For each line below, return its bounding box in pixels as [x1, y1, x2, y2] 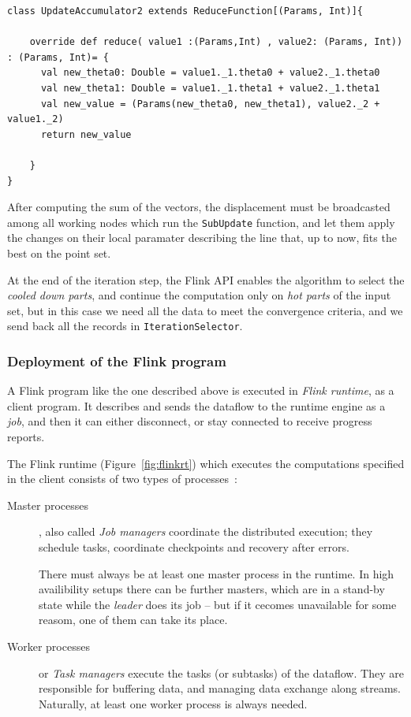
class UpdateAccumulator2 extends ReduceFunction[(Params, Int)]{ [7, 6, 364, 17]
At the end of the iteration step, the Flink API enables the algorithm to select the [7, 271, 405, 288]
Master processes [7, 496, 89, 513]
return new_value [40, 128, 132, 140]
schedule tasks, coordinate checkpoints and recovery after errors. [39, 538, 349, 555]
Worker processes [7, 637, 90, 654]
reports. [7, 429, 45, 444]
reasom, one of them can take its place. [39, 611, 228, 628]
